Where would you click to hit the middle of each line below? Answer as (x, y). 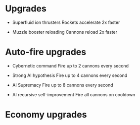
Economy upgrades (46, 115)
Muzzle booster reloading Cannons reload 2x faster (65, 32)
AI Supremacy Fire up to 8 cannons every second (63, 85)
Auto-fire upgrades (46, 52)
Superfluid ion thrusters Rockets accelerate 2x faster (66, 22)
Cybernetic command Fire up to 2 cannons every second (70, 65)
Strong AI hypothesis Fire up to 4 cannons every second (70, 75)
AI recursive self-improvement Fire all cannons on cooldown (74, 94)
